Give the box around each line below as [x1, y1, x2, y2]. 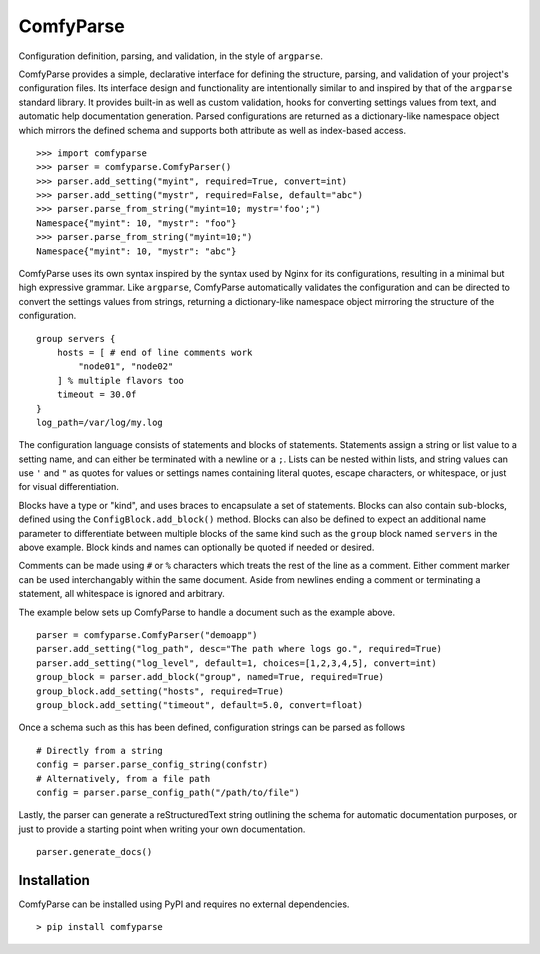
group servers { [36, 333, 116, 344]
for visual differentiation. [18, 481, 119, 493]
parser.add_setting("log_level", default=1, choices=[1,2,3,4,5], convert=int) [36, 657, 437, 669]
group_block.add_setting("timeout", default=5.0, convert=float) [36, 699, 364, 710]
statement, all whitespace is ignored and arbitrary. [18, 588, 225, 600]
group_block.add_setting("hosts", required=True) [36, 685, 285, 697]
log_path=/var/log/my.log [36, 416, 164, 428]
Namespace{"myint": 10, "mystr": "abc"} [36, 245, 237, 257]
